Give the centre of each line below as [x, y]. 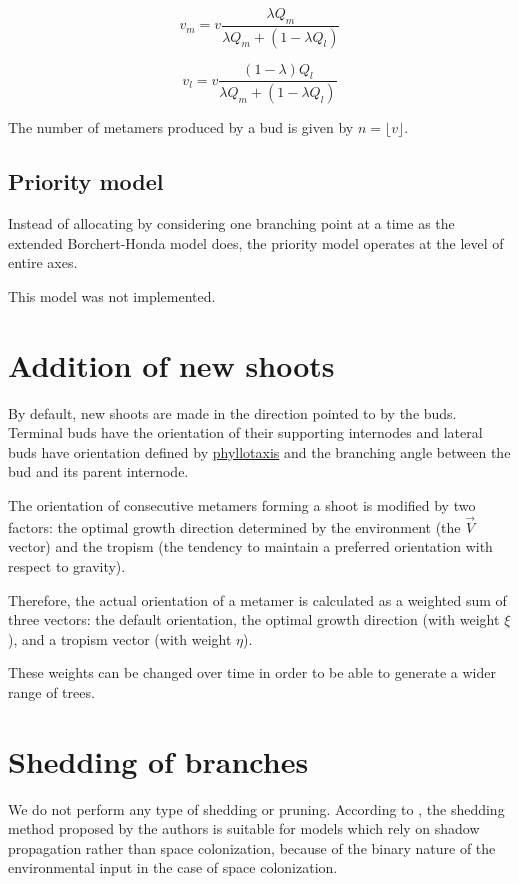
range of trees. [51, 691]
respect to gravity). [67, 566]
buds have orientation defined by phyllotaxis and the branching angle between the [259, 451]
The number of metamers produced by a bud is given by [181, 127]
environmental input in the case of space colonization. [173, 867]
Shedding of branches [158, 760]
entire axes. [43, 262]
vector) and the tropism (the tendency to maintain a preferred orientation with [250, 546]
